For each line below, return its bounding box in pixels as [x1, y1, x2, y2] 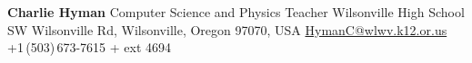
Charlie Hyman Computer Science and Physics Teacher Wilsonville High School [7, 3, 465, 21]
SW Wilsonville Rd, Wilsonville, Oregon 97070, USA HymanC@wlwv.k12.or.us [7, 20, 447, 39]
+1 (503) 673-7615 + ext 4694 [7, 38, 172, 57]
